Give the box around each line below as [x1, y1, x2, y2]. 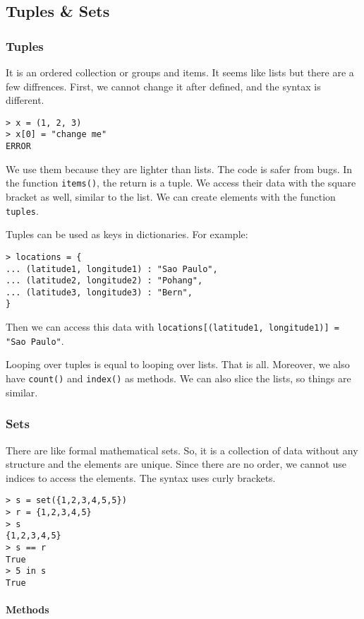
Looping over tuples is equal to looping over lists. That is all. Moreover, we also [6, 357, 350, 372]
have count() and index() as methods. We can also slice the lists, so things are [6, 371, 351, 386]
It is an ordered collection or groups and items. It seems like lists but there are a [6, 65, 354, 79]
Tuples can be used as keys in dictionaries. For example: [6, 227, 248, 242]
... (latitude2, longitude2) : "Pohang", [6, 276, 203, 286]
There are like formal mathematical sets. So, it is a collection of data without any [6, 442, 358, 457]
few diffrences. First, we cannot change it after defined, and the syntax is [6, 78, 321, 93]
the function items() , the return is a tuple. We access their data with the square [6, 175, 356, 190]
